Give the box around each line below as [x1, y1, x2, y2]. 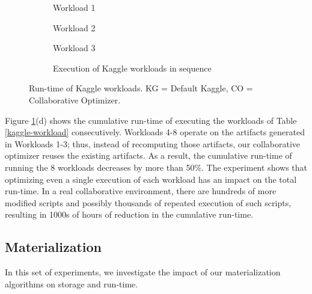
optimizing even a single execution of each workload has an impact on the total [5, 173, 297, 185]
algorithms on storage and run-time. [5, 277, 138, 290]
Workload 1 [53, 1, 96, 13]
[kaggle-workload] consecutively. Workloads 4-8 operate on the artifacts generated [5, 126, 305, 138]
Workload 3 [53, 41, 96, 54]
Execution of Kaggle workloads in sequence [53, 61, 212, 74]
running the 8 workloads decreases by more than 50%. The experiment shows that [5, 161, 307, 173]
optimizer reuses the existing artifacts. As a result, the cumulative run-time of [5, 149, 292, 162]
